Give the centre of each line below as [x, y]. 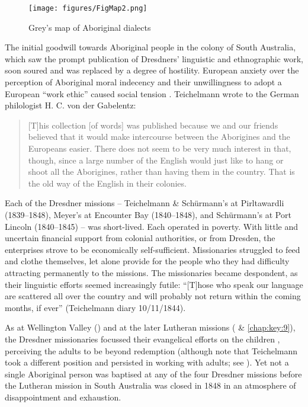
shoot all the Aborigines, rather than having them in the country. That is [161, 172]
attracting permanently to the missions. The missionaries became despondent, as [151, 272]
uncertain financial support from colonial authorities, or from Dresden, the [140, 238]
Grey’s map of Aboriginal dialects [90, 27]
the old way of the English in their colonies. [107, 183]
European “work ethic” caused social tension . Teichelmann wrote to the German [152, 93]
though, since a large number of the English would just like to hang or [156, 160]
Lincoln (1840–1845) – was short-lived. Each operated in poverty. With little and [151, 226]
